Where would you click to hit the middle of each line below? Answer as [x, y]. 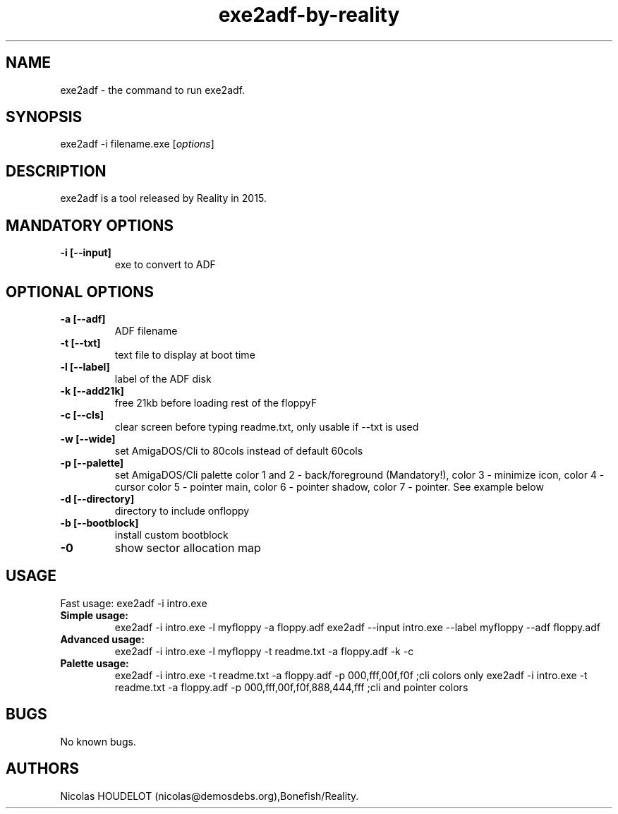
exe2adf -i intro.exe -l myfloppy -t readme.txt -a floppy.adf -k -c [264, 651]
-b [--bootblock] [99, 522]
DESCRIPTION [56, 171]
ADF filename [146, 330]
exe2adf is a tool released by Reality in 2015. [163, 198]
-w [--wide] [88, 438]
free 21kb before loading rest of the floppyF [216, 402]
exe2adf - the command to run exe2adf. [152, 90]
